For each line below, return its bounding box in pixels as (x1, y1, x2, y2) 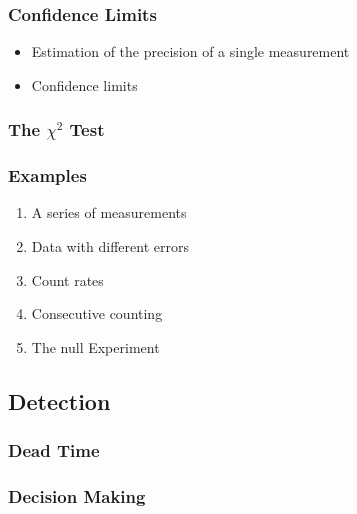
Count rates (31, 269, 104, 290)
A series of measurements (31, 202, 187, 223)
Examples (8, 163, 87, 188)
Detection (8, 385, 111, 416)
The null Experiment (31, 336, 160, 357)
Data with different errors (31, 236, 189, 257)
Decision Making (8, 483, 146, 508)
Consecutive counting (31, 303, 163, 324)
